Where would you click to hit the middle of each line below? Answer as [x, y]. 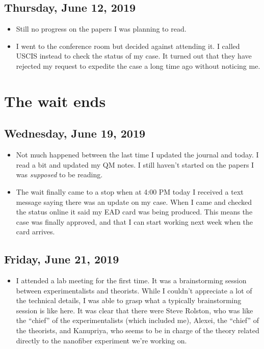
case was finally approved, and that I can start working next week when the [135, 221]
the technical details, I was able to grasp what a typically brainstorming [129, 300]
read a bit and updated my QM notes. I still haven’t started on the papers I [135, 164]
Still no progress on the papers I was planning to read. [101, 29]
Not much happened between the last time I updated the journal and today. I [137, 155]
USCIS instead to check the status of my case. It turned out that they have [134, 56]
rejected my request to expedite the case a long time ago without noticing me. [138, 65]
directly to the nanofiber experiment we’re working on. [101, 340]
